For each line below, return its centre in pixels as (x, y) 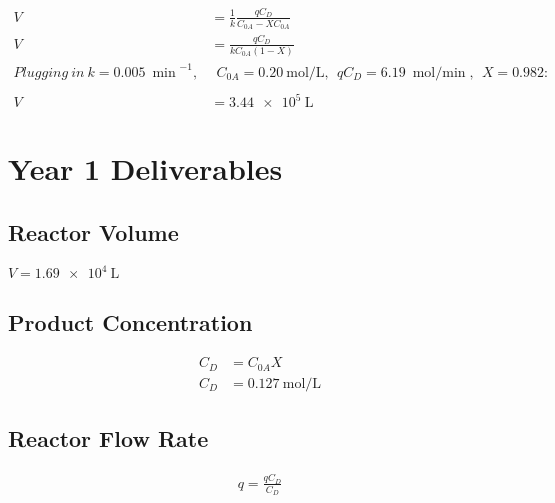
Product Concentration (130, 321)
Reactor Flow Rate (108, 438)
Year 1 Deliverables (145, 168)
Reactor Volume (93, 231)
